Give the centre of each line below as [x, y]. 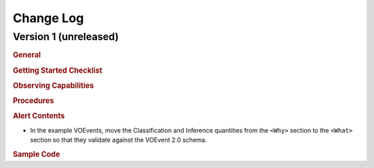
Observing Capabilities [53, 85]
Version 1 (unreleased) [66, 37]
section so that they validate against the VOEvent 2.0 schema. [118, 140]
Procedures [34, 101]
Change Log [48, 18]
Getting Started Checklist [58, 71]
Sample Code [36, 154]
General [27, 55]
